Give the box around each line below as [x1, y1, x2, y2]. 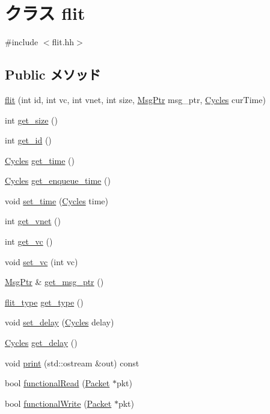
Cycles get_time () [5, 154, 75, 166]
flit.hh [52, 36, 75, 48]
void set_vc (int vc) [5, 255, 78, 268]
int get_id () [5, 134, 52, 146]
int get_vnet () [5, 215, 61, 227]
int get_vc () [5, 235, 53, 248]
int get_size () [5, 113, 58, 126]
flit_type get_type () [5, 295, 84, 308]
